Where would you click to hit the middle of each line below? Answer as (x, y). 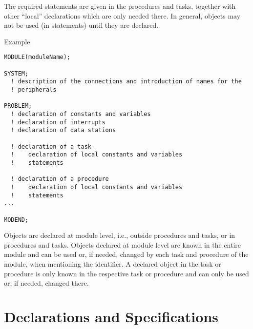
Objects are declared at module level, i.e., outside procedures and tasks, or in (120, 235)
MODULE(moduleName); (37, 57)
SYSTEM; (16, 73)
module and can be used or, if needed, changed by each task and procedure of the (126, 254)
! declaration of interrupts (58, 122)
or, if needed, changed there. (46, 283)
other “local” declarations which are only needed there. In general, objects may (122, 15)
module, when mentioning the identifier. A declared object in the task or (113, 263)
